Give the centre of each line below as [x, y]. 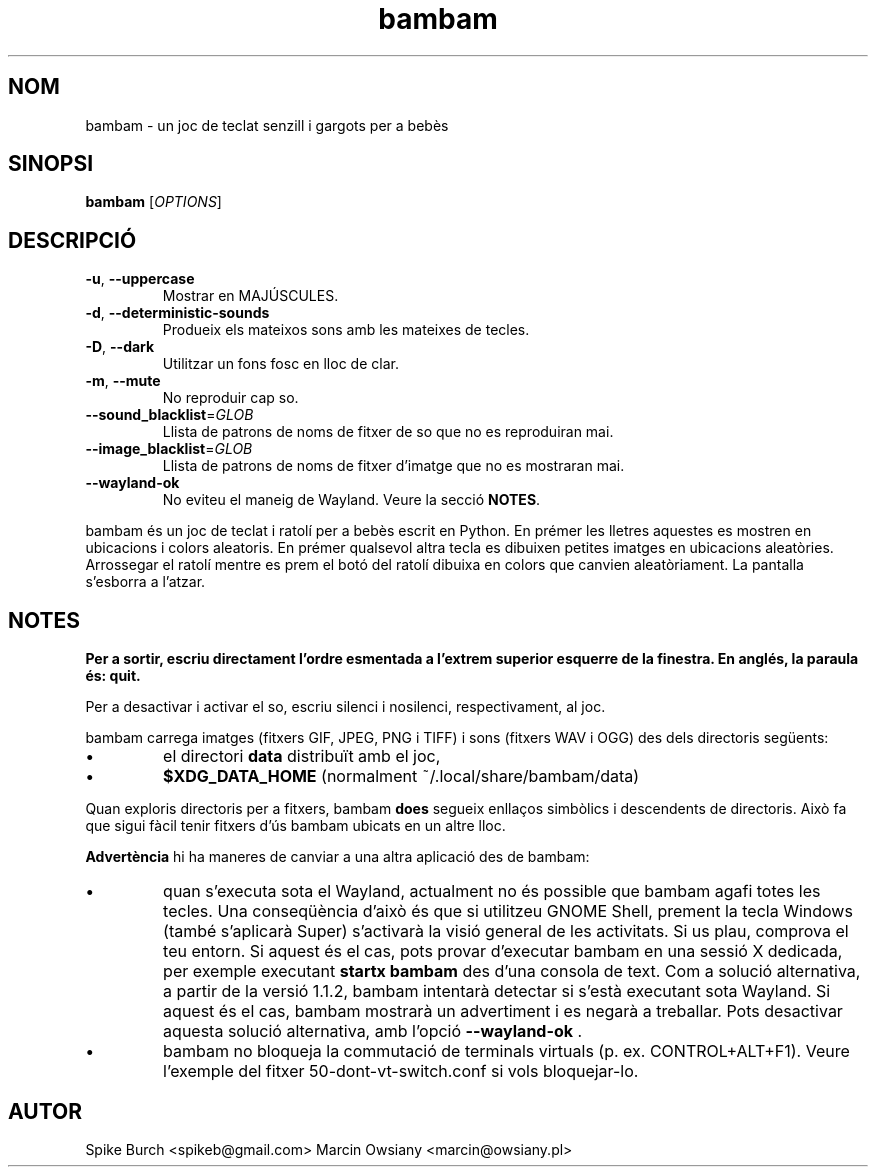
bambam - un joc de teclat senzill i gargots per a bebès [267, 125]
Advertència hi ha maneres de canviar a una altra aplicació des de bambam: [337, 857]
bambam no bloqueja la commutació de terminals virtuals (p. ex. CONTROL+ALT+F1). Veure [506, 1051]
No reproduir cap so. [230, 398]
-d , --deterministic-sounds [177, 313]
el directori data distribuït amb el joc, [302, 756]
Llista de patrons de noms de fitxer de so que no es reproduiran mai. [388, 432]
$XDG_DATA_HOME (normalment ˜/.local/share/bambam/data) [401, 776]
